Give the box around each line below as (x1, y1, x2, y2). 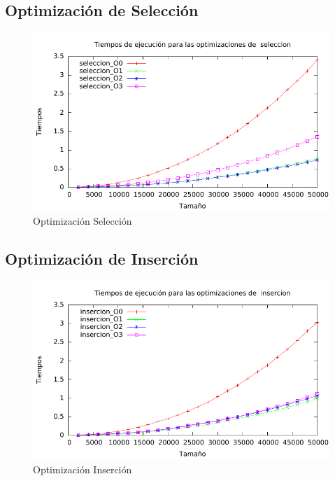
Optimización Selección (33, 214, 132, 228)
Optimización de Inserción (5, 248, 199, 270)
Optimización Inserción (33, 461, 132, 476)
